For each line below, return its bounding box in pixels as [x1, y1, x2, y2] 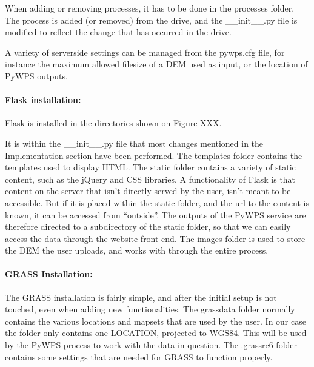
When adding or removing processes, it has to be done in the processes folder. [5, 2, 295, 14]
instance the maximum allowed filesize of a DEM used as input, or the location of [5, 58, 308, 70]
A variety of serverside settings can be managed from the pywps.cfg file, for [5, 45, 285, 58]
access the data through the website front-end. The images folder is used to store [5, 232, 306, 244]
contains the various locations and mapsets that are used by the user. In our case [5, 314, 306, 327]
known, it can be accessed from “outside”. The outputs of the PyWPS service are [5, 208, 306, 221]
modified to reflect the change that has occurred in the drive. [5, 25, 232, 38]
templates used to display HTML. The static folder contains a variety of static [5, 161, 296, 173]
